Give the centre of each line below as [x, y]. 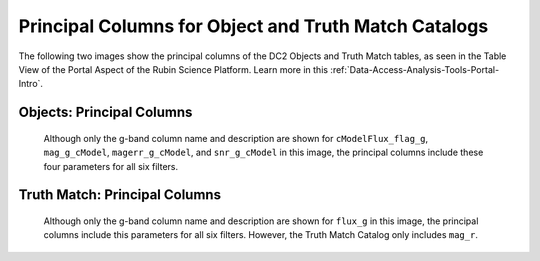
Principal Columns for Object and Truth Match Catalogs [253, 26]
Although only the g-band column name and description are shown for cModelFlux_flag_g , [236, 138]
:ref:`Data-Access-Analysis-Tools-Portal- [415, 69]
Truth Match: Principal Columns [120, 195]
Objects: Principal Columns [105, 112]
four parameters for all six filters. [111, 166]
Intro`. [31, 84]
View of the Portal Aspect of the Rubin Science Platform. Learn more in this [173, 69]
